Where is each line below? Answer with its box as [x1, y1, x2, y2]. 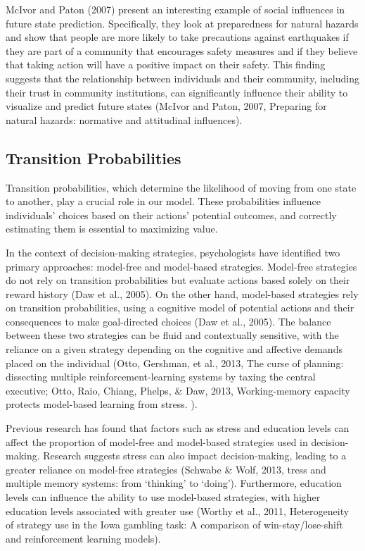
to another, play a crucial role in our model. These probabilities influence [6, 194, 321, 209]
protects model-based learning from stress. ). [6, 397, 198, 411]
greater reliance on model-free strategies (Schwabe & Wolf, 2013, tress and [6, 462, 326, 476]
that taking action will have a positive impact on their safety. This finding [6, 57, 326, 72]
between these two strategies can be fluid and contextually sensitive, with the [6, 328, 339, 342]
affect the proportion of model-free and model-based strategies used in [6, 434, 308, 449]
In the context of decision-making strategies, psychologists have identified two [6, 244, 340, 259]
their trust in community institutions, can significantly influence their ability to [6, 85, 348, 99]
